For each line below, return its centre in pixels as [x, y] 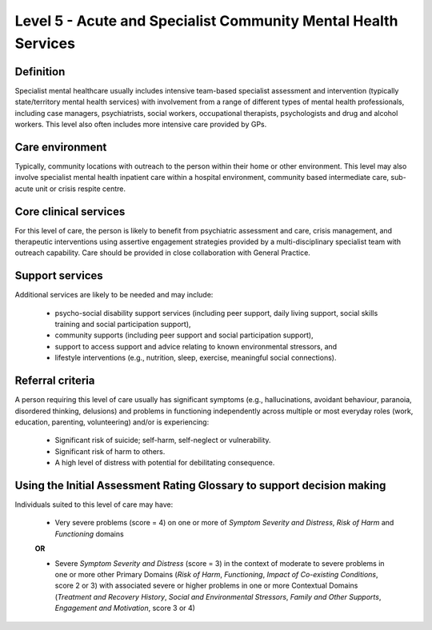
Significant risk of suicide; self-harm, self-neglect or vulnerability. [163, 441]
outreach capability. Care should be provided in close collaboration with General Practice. [163, 253]
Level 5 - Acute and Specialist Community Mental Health [206, 21]
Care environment [61, 147]
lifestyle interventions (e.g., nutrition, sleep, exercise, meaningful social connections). [196, 358]
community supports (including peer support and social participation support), [184, 335]
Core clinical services [70, 211]
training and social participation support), [123, 325]
